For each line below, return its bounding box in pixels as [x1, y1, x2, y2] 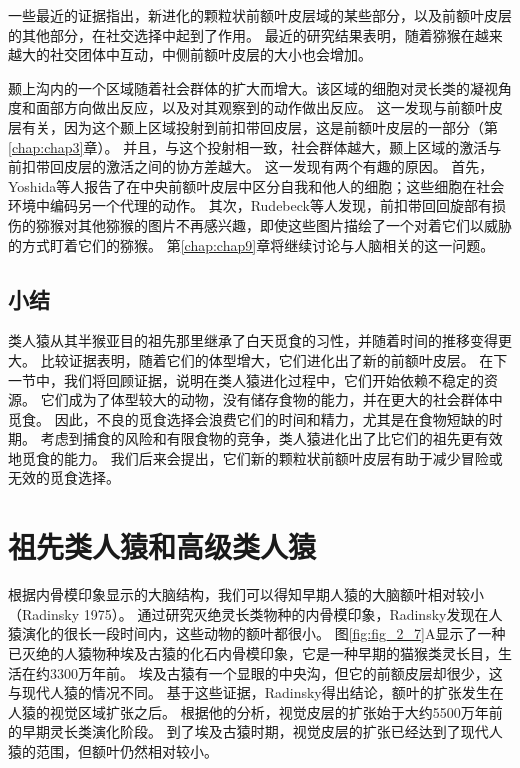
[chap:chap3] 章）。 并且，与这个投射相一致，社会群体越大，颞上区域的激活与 [8, 136, 502, 157]
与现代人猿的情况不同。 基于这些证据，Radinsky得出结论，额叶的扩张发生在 [8, 682, 504, 703]
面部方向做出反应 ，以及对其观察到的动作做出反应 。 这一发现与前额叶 [35, 97, 489, 118]
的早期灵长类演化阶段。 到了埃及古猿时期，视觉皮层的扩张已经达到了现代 [8, 721, 489, 742]
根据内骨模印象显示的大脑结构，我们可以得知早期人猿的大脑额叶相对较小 [8, 584, 484, 605]
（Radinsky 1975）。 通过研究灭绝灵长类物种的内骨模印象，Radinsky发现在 [8, 603, 489, 624]
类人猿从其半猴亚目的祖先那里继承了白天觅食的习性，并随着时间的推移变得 [8, 330, 498, 351]
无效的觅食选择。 [8, 467, 120, 488]
